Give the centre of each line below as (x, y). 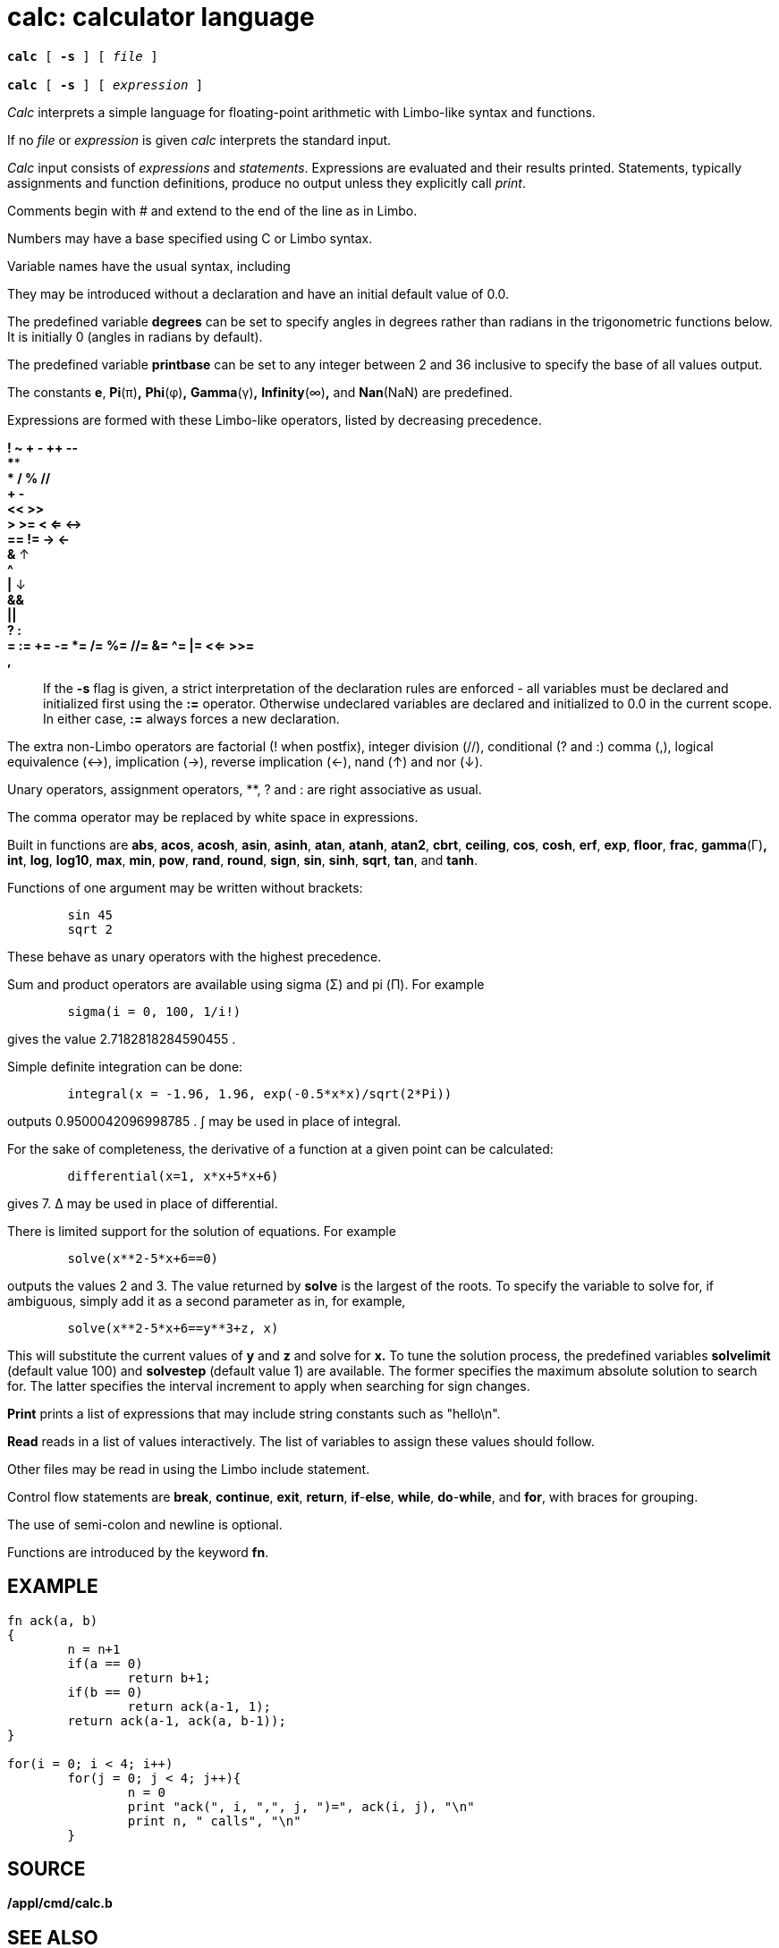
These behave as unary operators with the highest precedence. (195, 956)
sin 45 (90, 915)
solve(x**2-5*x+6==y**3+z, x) (173, 1328)
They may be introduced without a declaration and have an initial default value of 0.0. (258, 293)
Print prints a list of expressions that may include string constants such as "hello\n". (254, 1413)
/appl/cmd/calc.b (60, 1903)
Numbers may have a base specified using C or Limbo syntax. (190, 238)
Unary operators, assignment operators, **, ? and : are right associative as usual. (245, 789)
